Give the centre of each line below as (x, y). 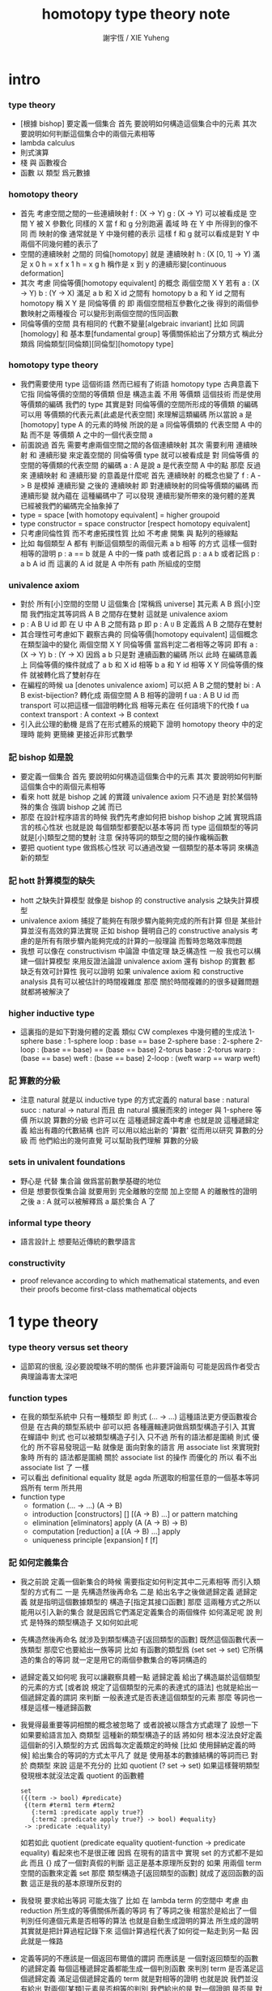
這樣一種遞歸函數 (63, 1707)
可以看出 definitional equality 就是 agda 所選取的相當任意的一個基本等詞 (140, 1477)
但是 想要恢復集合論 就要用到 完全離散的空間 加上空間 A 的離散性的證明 (138, 1191)
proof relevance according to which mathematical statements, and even (140, 1281)
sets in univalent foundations (67, 1162)
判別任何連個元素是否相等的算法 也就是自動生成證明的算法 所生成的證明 (139, 1921)
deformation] (42, 273)
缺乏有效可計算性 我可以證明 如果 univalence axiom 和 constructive (132, 971)
